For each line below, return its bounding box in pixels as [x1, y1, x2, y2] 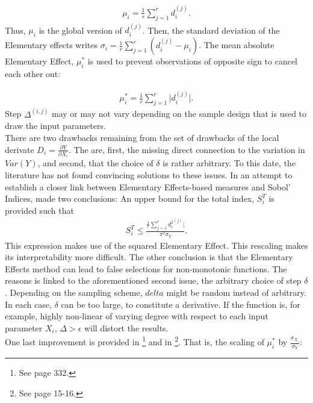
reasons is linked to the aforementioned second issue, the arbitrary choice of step [5, 274, 302, 287]
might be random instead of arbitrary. [166, 286, 306, 299]
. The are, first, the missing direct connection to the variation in [69, 143, 305, 155]
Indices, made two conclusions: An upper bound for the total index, [5, 192, 255, 205]
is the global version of [39, 23, 122, 36]
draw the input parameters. [5, 119, 106, 132]
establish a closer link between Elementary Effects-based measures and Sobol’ [5, 180, 291, 193]
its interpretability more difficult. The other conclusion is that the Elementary [5, 251, 293, 263]
